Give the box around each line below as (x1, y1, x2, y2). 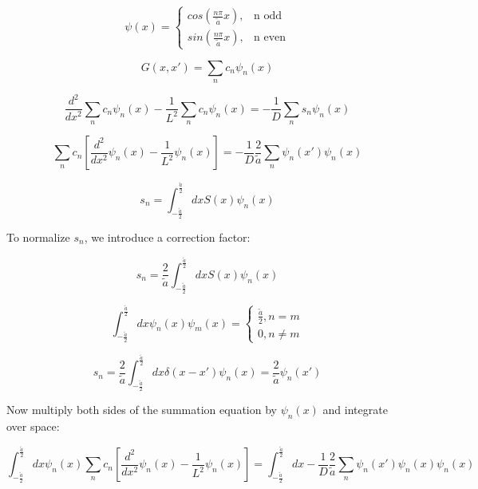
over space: (6, 418, 60, 435)
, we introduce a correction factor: (84, 228, 251, 245)
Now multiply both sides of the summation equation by (6, 401, 277, 418)
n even (254, 32, 286, 44)
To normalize (6, 228, 70, 245)
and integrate (322, 401, 388, 418)
